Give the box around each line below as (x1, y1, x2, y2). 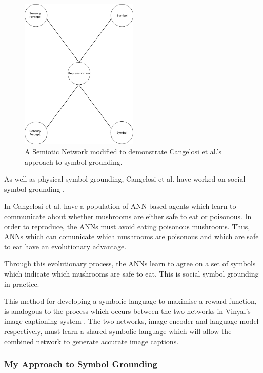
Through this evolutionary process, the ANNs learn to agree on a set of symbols (4, 258, 256, 269)
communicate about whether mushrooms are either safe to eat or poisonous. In (4, 211, 252, 222)
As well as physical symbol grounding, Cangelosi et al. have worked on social (4, 173, 246, 184)
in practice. (4, 278, 39, 289)
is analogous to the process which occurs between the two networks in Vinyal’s (4, 305, 251, 316)
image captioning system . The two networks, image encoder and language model (4, 316, 259, 326)
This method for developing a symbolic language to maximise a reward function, (4, 296, 257, 306)
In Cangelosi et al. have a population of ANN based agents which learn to (4, 201, 236, 211)
